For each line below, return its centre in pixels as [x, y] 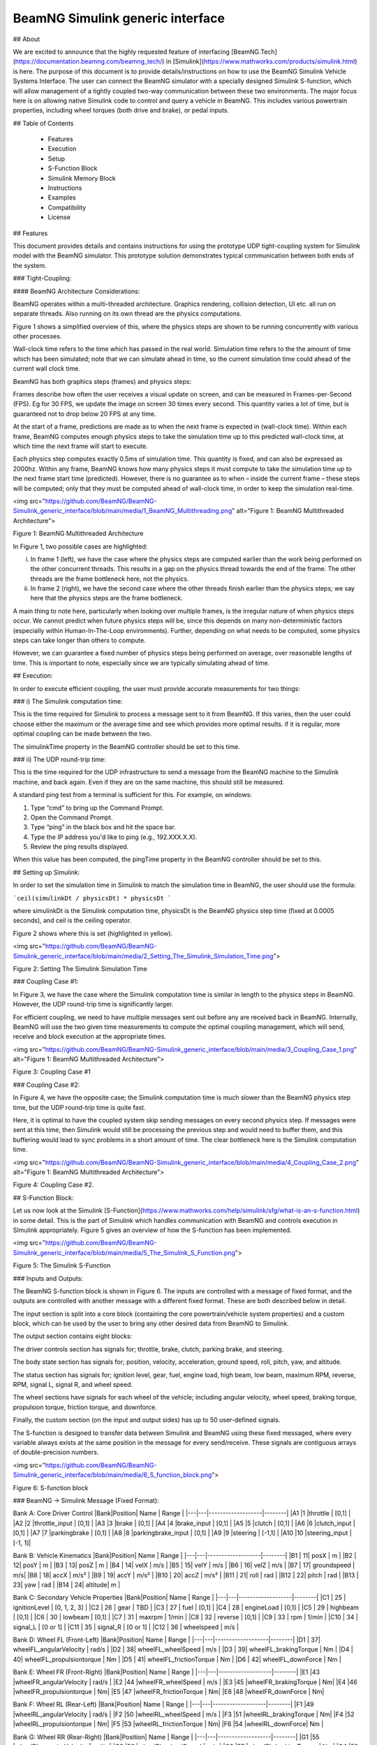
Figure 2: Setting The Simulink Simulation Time [80, 968]
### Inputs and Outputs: [48, 1278]
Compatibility [67, 207]
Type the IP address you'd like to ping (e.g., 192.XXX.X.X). [114, 837]
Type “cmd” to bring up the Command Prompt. [97, 808]
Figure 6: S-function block [51, 1487]
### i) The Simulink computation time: [68, 701]
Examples [62, 198]
